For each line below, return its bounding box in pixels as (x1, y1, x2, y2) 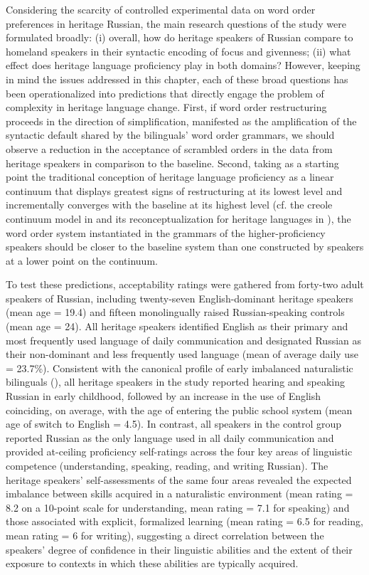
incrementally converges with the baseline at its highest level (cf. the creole (6, 197, 333, 212)
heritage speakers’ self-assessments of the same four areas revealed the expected (6, 472, 352, 487)
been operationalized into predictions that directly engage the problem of (6, 85, 324, 100)
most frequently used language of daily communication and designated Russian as (6, 332, 362, 347)
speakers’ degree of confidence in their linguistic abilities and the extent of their (6, 542, 353, 556)
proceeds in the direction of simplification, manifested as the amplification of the (6, 113, 357, 128)
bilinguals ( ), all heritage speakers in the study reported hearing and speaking (6, 374, 346, 389)
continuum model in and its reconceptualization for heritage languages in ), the (6, 211, 351, 226)
